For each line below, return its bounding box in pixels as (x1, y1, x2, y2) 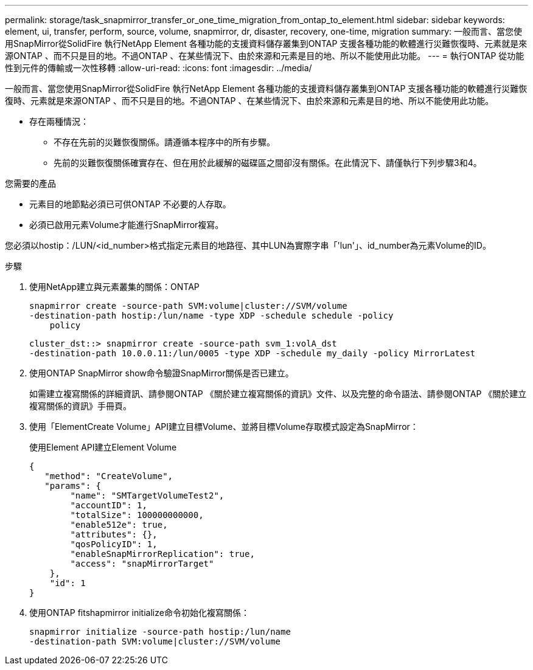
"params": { (44, 481, 102, 491)
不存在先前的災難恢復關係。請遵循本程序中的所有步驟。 (54, 137, 275, 147)
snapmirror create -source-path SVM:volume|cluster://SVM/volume (29, 301, 347, 311)
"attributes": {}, (70, 530, 158, 539)
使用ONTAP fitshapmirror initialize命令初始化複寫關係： (29, 607, 249, 618)
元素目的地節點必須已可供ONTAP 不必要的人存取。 (29, 199, 231, 209)
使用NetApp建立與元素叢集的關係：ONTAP (29, 281, 200, 292)
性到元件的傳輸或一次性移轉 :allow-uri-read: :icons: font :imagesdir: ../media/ (5, 63, 312, 73)
